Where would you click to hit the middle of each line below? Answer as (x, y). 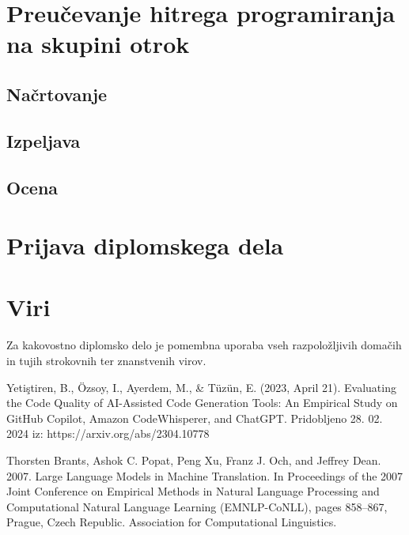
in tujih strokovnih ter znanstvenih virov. (106, 360)
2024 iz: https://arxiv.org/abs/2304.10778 (108, 433)
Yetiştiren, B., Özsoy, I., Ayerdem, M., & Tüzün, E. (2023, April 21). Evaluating (201, 387)
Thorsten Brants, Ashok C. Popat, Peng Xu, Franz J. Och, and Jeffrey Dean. (194, 460)
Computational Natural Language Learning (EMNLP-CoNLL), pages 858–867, (197, 506)
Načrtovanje (57, 94)
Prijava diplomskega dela (145, 245)
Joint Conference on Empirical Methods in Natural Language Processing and (193, 491)
